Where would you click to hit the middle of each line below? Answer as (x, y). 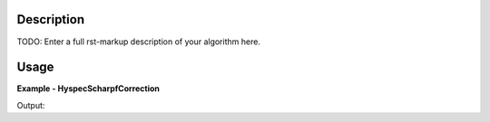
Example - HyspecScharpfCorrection (88, 89)
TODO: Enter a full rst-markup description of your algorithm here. (138, 42)
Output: (31, 105)
